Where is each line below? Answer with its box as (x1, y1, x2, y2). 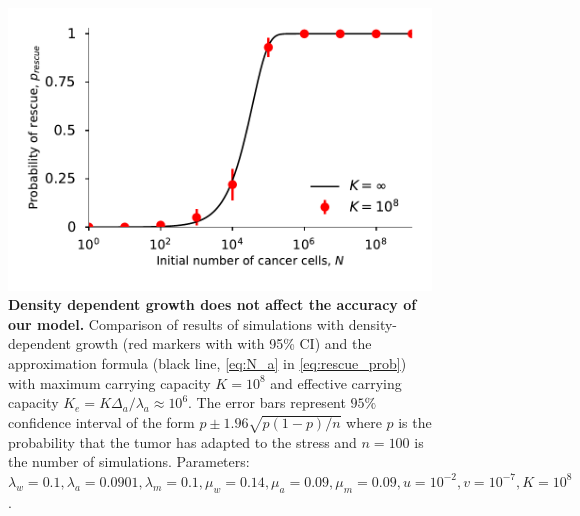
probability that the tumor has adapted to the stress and (8, 431, 357, 452)
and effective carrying (270, 372, 402, 393)
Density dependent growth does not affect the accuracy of (8, 294, 417, 315)
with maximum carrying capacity (8, 372, 211, 393)
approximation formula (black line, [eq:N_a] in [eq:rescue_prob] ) (8, 353, 407, 374)
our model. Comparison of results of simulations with (8, 313, 345, 334)
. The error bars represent (188, 392, 346, 413)
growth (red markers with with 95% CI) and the (75, 333, 372, 354)
